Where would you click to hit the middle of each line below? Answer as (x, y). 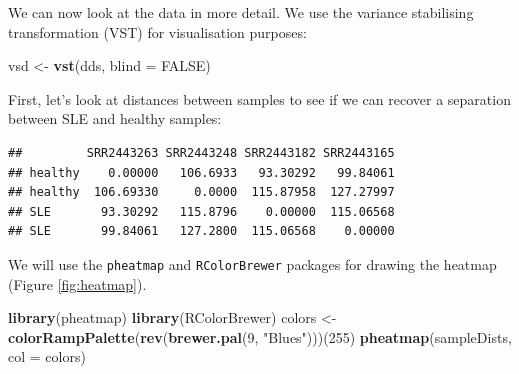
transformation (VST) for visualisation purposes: (157, 31)
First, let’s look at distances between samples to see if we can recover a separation (259, 98)
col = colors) (47, 356)
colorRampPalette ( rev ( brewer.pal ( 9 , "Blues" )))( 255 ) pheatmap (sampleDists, (260, 336)
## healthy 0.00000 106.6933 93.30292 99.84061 (201, 172)
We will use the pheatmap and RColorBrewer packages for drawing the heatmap (252, 263)
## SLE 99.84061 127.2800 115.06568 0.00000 (201, 231)
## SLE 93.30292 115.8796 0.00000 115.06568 (201, 211)
